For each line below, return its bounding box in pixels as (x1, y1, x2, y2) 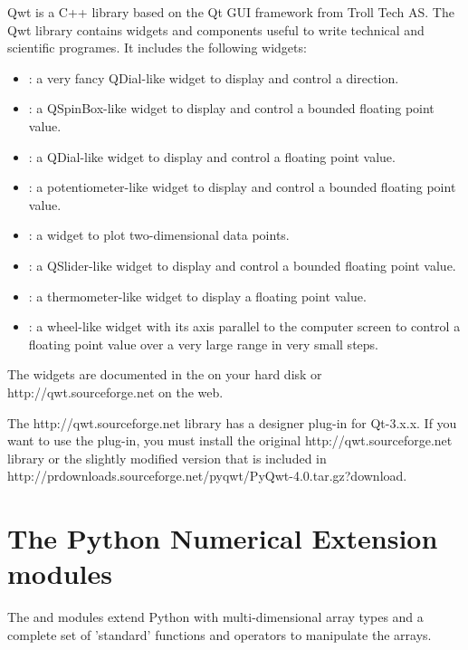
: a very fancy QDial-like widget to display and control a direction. (28, 68, 399, 87)
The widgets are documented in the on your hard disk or (7, 365, 322, 384)
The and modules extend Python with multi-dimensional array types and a (7, 607, 424, 626)
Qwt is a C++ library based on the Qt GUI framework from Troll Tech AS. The (7, 3, 454, 21)
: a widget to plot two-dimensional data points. (28, 225, 290, 244)
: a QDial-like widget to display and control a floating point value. (28, 147, 396, 166)
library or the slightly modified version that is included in (7, 448, 327, 467)
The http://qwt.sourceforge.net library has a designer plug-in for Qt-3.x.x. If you (7, 413, 457, 432)
